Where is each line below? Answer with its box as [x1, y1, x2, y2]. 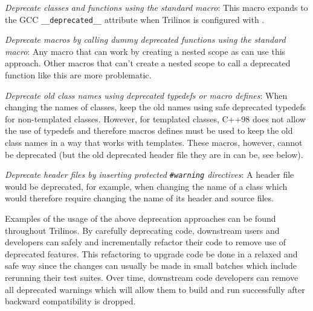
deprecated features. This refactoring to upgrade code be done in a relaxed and [5, 247, 298, 260]
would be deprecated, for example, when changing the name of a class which [5, 180, 288, 192]
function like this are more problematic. [5, 69, 152, 81]
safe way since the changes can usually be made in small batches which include [5, 259, 297, 272]
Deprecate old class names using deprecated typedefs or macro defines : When [5, 89, 288, 101]
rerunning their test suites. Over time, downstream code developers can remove [5, 271, 298, 283]
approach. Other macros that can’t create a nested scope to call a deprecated [5, 57, 291, 69]
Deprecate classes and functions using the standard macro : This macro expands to [5, 1, 308, 13]
